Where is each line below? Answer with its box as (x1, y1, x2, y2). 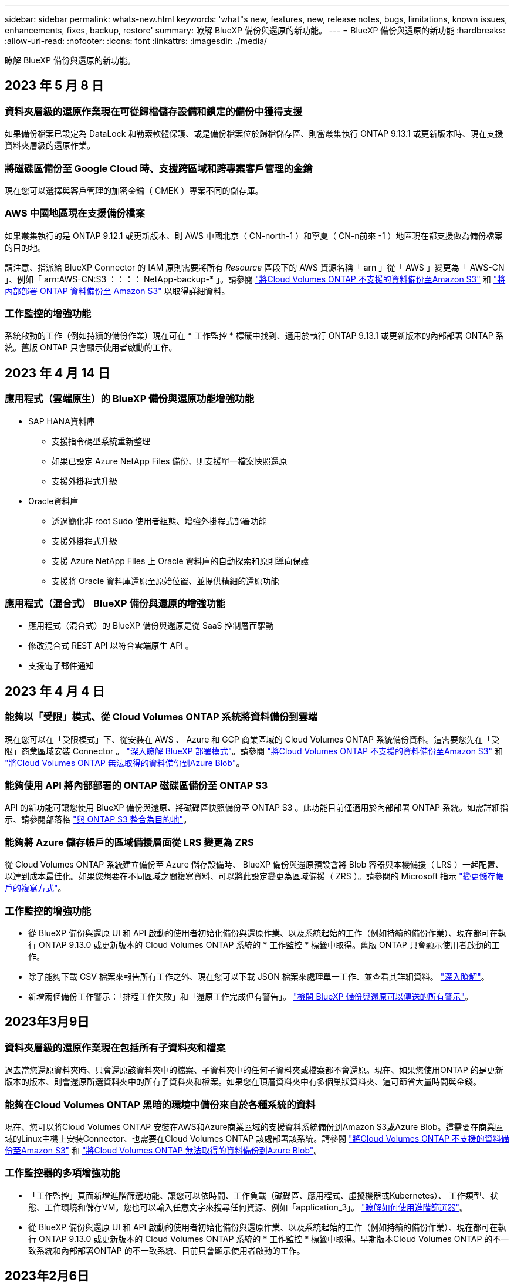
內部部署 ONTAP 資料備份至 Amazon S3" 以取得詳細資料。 (5, 285, 230, 296)
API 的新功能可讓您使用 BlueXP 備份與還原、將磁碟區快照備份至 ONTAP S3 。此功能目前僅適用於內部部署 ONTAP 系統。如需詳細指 (5, 802, 508, 813)
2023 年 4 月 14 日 (5, 365, 110, 380)
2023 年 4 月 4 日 (5, 683, 105, 699)
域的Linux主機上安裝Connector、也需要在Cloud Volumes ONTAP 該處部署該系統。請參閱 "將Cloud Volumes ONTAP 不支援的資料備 (5, 1133, 509, 1143)
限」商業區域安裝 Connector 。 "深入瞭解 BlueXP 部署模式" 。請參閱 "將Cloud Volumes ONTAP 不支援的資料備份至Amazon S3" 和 (5, 745, 503, 756)
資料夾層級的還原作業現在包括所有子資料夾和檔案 (5, 1041, 226, 1054)
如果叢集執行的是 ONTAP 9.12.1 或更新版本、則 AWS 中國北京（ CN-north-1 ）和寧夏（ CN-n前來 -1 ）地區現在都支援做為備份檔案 (5, 230, 503, 241)
